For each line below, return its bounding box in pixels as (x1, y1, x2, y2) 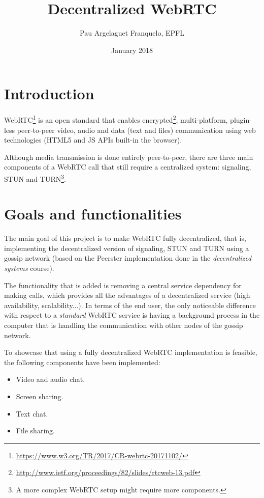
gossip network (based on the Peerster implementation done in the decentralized (4, 253, 252, 263)
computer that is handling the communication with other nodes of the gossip (4, 320, 243, 330)
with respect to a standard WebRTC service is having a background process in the (4, 310, 260, 320)
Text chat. (16, 408, 48, 419)
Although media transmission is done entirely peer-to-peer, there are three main (4, 151, 253, 162)
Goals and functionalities (4, 203, 182, 224)
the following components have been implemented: (4, 356, 160, 367)
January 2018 (111, 44, 153, 55)
